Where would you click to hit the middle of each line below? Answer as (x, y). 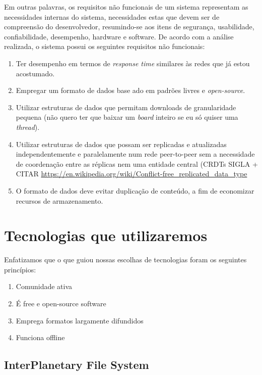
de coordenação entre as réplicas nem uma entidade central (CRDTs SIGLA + (137, 163)
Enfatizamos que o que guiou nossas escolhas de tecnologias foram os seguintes (125, 260)
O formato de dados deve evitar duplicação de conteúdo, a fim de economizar (135, 190)
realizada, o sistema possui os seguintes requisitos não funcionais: (105, 46)
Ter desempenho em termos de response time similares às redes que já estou (133, 63)
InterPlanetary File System (77, 365)
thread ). (28, 127)
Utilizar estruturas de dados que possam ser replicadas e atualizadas (121, 144)
